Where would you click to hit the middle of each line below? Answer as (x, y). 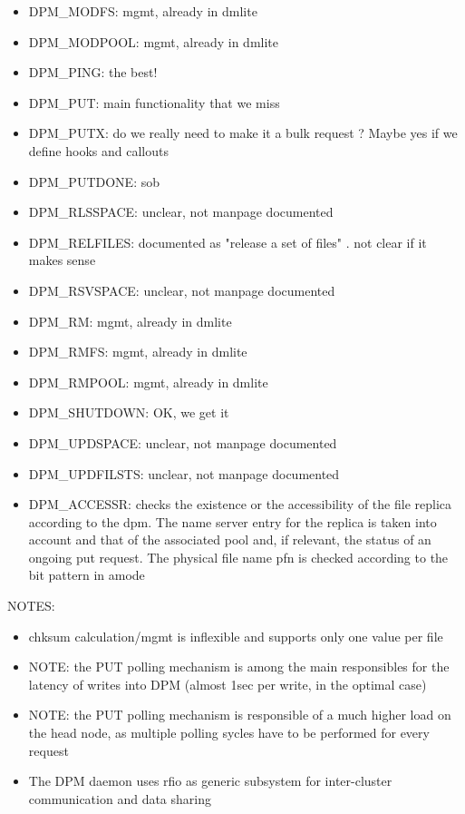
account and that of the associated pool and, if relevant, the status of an (230, 539)
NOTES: (31, 606)
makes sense (62, 260)
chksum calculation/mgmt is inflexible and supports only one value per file (236, 636)
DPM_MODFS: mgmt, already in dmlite (143, 11)
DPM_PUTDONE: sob (94, 181)
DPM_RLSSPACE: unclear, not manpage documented (181, 212)
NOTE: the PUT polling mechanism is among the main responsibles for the (239, 667)
